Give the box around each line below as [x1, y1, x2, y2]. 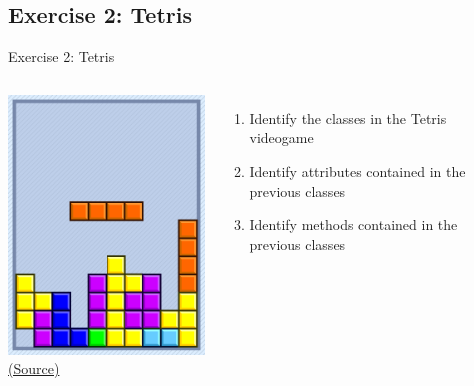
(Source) [8, 358, 60, 379]
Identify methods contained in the [249, 214, 458, 235]
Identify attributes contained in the [249, 160, 466, 181]
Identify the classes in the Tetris [249, 107, 447, 128]
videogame [249, 127, 314, 148]
